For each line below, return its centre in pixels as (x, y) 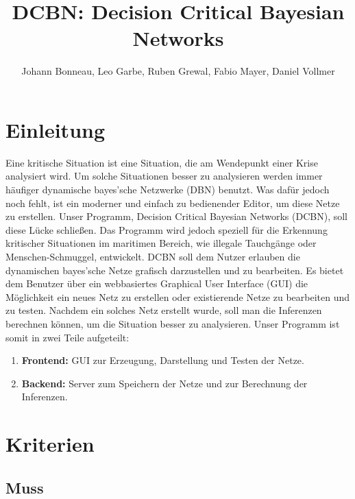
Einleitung (56, 129)
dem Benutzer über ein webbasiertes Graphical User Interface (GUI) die (157, 283)
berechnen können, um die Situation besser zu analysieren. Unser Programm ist (173, 323)
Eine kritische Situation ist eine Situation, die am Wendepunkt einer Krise (162, 162)
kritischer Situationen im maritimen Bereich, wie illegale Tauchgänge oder (161, 243)
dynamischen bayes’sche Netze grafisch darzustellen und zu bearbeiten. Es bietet (175, 270)
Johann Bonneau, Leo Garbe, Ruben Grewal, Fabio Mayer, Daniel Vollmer (178, 71)
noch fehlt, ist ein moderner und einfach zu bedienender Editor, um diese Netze (173, 203)
